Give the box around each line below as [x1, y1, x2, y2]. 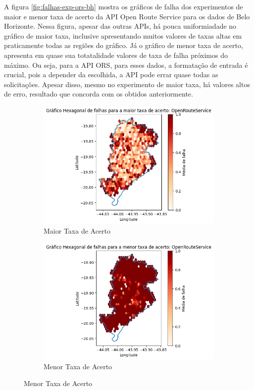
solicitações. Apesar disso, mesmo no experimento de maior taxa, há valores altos [4, 79, 250, 89]
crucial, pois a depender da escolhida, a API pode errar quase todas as [4, 69, 218, 80]
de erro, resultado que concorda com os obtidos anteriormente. [4, 89, 193, 99]
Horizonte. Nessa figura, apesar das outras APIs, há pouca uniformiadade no [4, 21, 237, 31]
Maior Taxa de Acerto [44, 225, 111, 236]
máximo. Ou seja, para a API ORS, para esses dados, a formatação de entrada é [4, 59, 248, 70]
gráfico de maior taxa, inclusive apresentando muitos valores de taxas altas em [4, 30, 242, 41]
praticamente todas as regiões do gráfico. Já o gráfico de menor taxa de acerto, [4, 40, 243, 50]
